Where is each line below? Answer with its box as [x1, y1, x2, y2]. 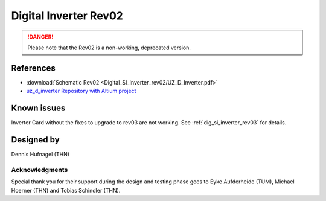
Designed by [11, 135, 60, 145]
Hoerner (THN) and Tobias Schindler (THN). [11, 187, 121, 194]
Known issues [11, 103, 66, 113]
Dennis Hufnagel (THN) [11, 151, 69, 158]
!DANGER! [27, 33, 54, 40]
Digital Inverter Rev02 [11, 9, 123, 22]
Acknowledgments [11, 165, 68, 174]
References [11, 63, 56, 73]
